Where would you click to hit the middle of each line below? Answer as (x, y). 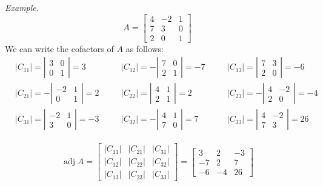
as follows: (145, 48)
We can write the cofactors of (59, 48)
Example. (22, 7)
